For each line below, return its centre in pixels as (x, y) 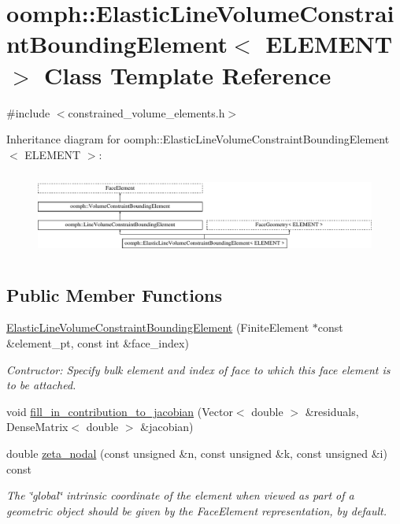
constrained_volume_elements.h (146, 112)
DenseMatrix (37, 427)
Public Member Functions (114, 294)
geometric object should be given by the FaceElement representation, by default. (196, 510)
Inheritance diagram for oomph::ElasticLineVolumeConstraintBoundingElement (198, 139)
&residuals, (332, 411)
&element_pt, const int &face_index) (98, 342)
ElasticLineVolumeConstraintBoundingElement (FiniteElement (158, 327)
